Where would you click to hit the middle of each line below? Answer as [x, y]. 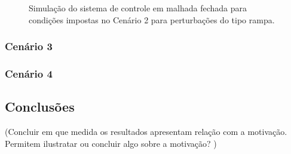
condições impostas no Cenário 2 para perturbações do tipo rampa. [152, 19]
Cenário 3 [29, 46]
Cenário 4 [29, 73]
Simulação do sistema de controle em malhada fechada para [138, 8]
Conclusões [40, 107]
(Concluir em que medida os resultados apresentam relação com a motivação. [146, 132]
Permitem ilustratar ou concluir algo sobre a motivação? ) [111, 143]
